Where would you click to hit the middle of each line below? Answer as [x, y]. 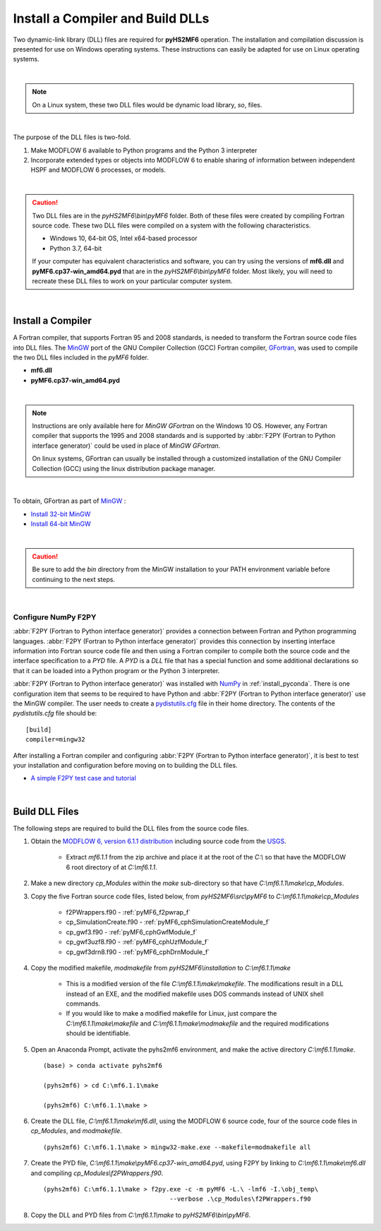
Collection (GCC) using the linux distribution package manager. [124, 468]
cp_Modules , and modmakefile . [77, 1131]
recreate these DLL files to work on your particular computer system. [132, 281]
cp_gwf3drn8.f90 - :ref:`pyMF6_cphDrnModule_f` [138, 952]
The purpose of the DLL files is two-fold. [72, 137]
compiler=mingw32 [55, 739]
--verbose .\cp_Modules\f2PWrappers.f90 [240, 1199]
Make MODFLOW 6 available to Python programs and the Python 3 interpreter [144, 150]
